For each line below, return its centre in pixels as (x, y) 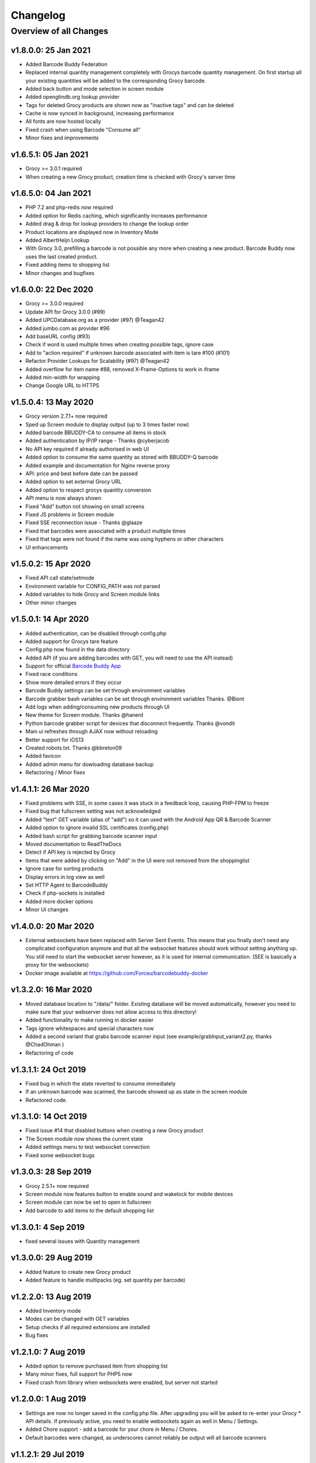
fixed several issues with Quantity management (83, 1241)
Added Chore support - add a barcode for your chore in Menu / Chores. (112, 1429)
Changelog (38, 15)
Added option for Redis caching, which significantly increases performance (116, 215)
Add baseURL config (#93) (58, 336)
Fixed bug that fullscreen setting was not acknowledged (93, 811)
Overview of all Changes (59, 31)
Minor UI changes (47, 909)
